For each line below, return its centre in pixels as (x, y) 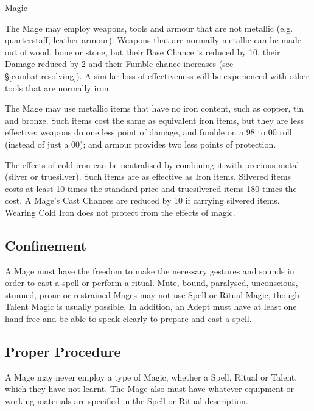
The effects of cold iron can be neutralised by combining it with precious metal (152, 164)
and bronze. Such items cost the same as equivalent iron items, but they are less (154, 120)
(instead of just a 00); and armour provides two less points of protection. (141, 144)
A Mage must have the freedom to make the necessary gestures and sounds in (150, 270)
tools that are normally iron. (58, 88)
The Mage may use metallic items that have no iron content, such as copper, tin (155, 108)
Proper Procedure (63, 352)
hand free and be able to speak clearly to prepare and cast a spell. (128, 319)
